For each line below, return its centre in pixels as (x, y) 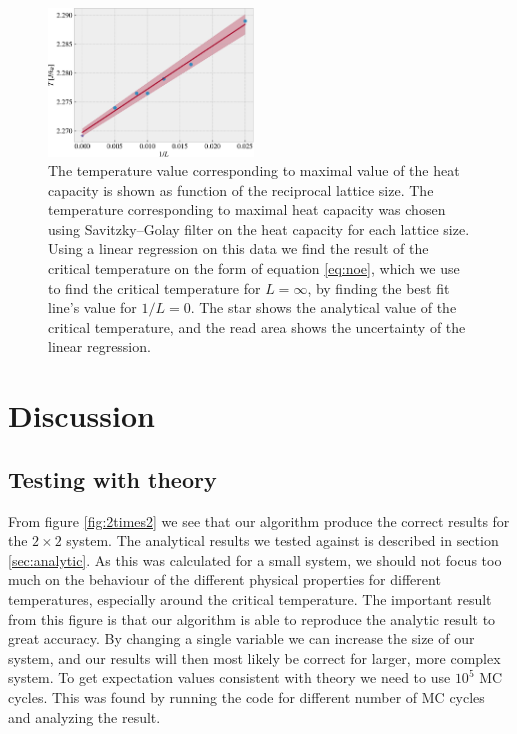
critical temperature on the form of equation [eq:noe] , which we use (254, 268)
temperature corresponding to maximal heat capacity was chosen (247, 209)
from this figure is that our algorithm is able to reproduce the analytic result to (252, 618)
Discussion (81, 415)
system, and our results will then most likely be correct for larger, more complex (254, 657)
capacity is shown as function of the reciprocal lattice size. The (241, 189)
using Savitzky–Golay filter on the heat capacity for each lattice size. (259, 228)
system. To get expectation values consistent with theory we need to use (229, 677)
